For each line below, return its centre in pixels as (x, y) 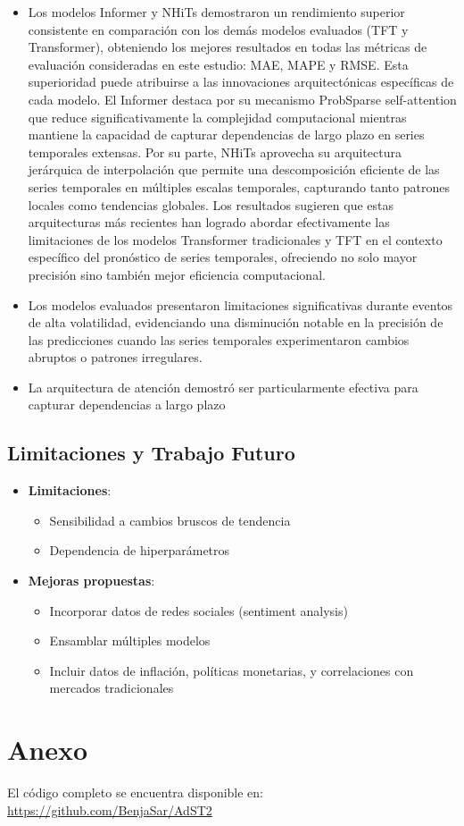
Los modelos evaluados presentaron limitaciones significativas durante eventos (240, 304)
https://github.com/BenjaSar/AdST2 (110, 809)
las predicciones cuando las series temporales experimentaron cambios (219, 339)
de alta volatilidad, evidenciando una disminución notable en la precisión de (236, 322)
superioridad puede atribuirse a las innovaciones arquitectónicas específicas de (241, 82)
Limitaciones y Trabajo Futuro (151, 453)
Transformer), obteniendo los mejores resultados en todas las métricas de (228, 47)
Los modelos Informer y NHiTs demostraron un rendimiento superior (216, 12)
